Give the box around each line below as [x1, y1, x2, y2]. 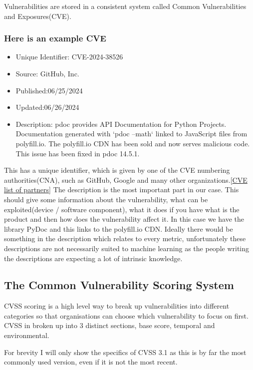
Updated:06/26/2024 [15, 102, 79, 112]
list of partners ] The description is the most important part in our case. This [4, 184, 239, 195]
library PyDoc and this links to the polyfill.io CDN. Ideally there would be [4, 223, 233, 234]
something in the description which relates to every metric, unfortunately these [4, 233, 246, 244]
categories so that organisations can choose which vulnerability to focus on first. [4, 310, 249, 321]
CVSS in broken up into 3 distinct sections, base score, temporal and [4, 320, 215, 331]
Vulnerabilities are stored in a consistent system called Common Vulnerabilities [4, 1, 247, 11]
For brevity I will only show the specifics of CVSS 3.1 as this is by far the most [4, 347, 247, 357]
